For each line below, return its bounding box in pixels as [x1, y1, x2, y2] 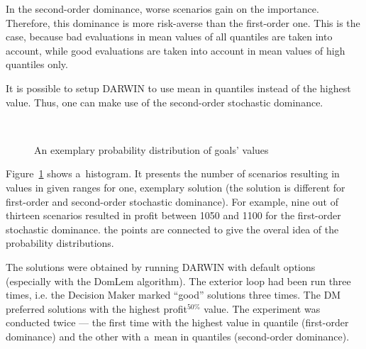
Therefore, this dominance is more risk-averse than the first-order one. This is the [6, 15, 360, 30]
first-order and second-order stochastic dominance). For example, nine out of [6, 194, 338, 209]
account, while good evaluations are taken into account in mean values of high [6, 43, 345, 57]
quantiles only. [6, 57, 68, 72]
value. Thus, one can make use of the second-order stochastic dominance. [6, 94, 323, 109]
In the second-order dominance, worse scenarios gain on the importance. [6, 1, 319, 16]
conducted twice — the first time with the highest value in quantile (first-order [6, 315, 349, 330]
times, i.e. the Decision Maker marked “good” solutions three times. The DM [6, 287, 341, 302]
